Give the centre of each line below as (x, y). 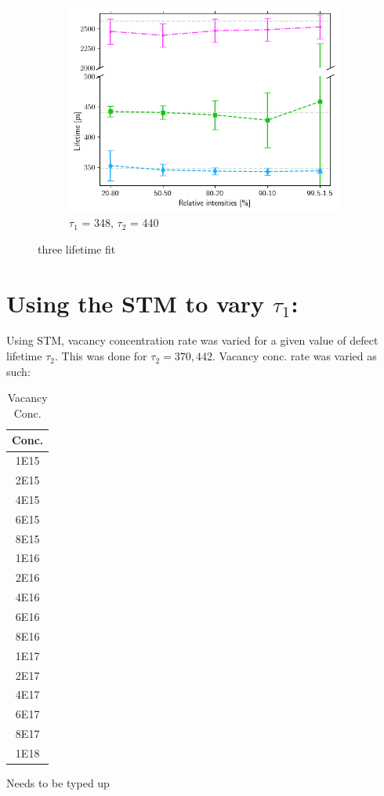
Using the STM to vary (136, 303)
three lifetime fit (77, 248)
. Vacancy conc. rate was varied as (294, 356)
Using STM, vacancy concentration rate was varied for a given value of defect (192, 340)
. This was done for (101, 356)
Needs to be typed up (58, 783)
